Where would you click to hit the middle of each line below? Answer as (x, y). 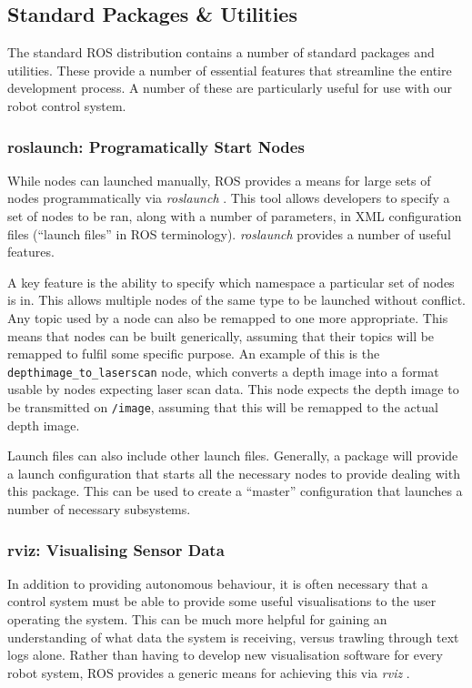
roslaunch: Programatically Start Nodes (156, 146)
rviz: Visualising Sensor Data (116, 549)
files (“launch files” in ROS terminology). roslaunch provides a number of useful (229, 233)
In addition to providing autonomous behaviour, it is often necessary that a (218, 583)
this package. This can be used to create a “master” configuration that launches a (235, 491)
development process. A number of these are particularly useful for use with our (230, 88)
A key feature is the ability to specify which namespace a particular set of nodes (231, 282)
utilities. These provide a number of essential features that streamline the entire (230, 70)
